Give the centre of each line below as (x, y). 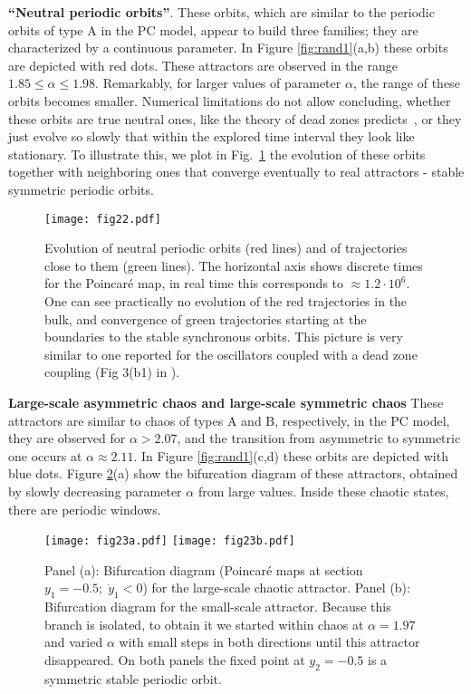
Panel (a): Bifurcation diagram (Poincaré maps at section (204, 569)
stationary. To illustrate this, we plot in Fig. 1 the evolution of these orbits (217, 154)
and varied (74, 642)
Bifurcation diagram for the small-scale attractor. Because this (218, 607)
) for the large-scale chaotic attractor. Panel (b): (276, 588)
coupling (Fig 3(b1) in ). (112, 372)
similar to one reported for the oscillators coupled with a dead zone (231, 354)
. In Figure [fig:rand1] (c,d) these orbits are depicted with (291, 455)
